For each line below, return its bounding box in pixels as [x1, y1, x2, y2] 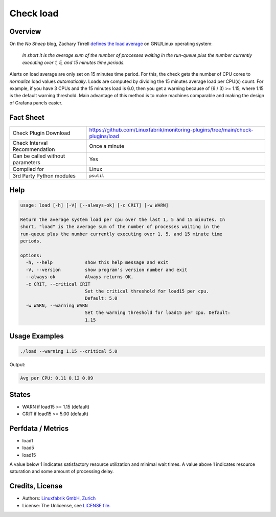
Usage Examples [9, 331, 64, 340]
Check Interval [12, 139, 48, 146]
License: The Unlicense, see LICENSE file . [22, 502, 111, 508]
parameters [12, 159, 40, 166]
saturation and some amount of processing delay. [9, 468, 114, 475]
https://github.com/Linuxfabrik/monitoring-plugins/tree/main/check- [89, 126, 254, 133]
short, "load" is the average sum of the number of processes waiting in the [20, 224, 220, 230]
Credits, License [9, 482, 63, 490]
